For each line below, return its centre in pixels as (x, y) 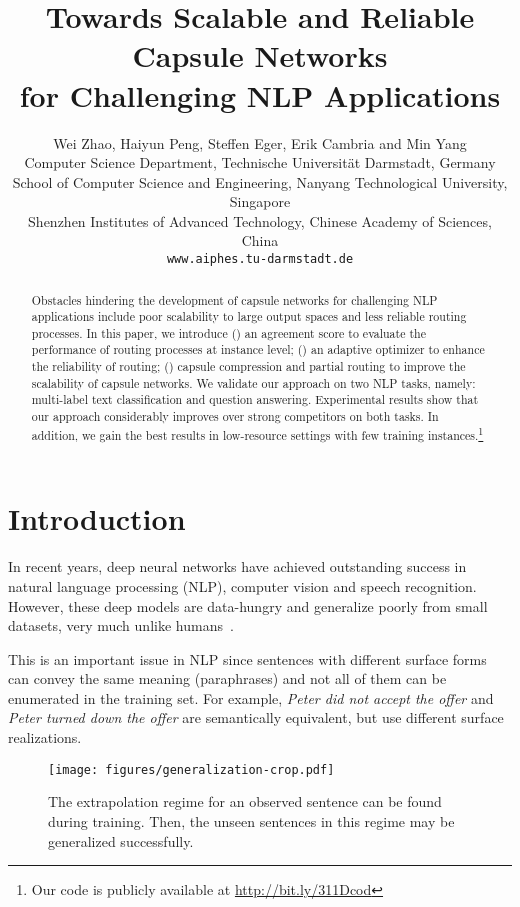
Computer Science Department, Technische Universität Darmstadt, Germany (260, 162)
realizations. (45, 737)
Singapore (260, 201)
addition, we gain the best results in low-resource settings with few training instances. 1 (257, 433)
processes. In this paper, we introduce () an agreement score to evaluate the (228, 332)
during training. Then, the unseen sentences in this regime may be (251, 820)
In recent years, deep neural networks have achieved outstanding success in (237, 566)
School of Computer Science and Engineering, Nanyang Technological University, (260, 181)
